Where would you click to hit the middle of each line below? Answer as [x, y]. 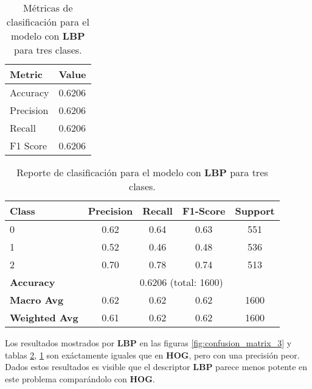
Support [255, 211]
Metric [26, 74]
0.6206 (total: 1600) [181, 282]
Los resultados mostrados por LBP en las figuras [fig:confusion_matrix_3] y [148, 343]
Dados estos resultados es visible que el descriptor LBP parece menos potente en [156, 367]
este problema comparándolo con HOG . [80, 378]
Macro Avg [37, 300]
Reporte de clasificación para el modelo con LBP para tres [142, 172]
